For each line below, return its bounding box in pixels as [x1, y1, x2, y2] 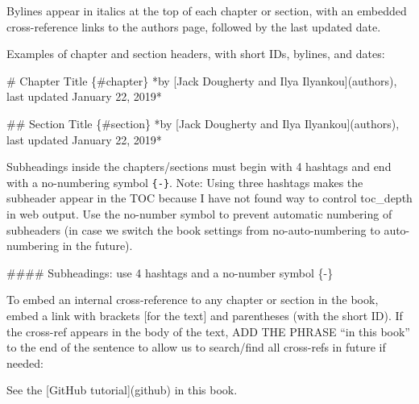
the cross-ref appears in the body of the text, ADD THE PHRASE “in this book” [6, 323, 410, 339]
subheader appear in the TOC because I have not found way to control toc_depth [6, 190, 413, 206]
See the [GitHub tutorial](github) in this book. [6, 381, 238, 398]
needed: [6, 354, 44, 371]
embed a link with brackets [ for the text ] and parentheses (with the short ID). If [6, 306, 403, 323]
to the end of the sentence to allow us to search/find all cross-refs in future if [6, 339, 386, 356]
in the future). [62, 237, 133, 254]
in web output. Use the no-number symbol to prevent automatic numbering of [6, 206, 392, 222]
